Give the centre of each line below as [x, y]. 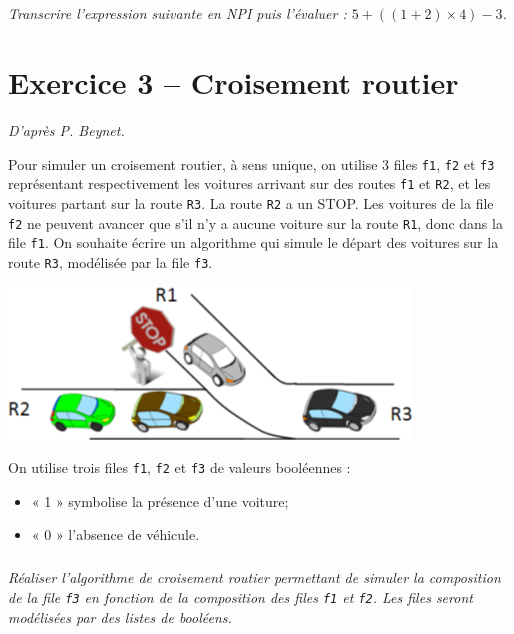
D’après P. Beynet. [66, 130]
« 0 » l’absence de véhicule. [115, 534]
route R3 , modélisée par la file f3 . [110, 261]
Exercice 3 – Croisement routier [233, 82]
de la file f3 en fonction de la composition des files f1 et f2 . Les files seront [240, 597]
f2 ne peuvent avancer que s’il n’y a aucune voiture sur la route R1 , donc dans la [255, 222]
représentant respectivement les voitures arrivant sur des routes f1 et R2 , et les [249, 183]
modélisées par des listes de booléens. [120, 616]
